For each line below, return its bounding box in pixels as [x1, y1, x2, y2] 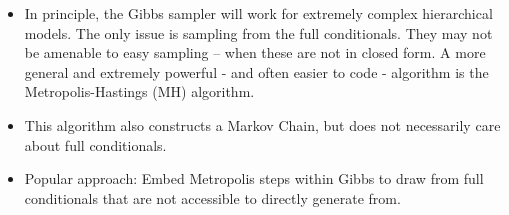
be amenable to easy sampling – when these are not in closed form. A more [24, 42, 486, 63]
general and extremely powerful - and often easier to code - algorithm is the [24, 61, 489, 82]
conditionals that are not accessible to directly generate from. [24, 187, 401, 208]
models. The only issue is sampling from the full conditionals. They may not [24, 22, 493, 43]
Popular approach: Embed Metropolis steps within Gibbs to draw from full [24, 168, 484, 189]
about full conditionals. [24, 134, 167, 155]
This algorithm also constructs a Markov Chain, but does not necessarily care [24, 114, 501, 135]
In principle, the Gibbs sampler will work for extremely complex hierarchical [24, 3, 493, 23]
